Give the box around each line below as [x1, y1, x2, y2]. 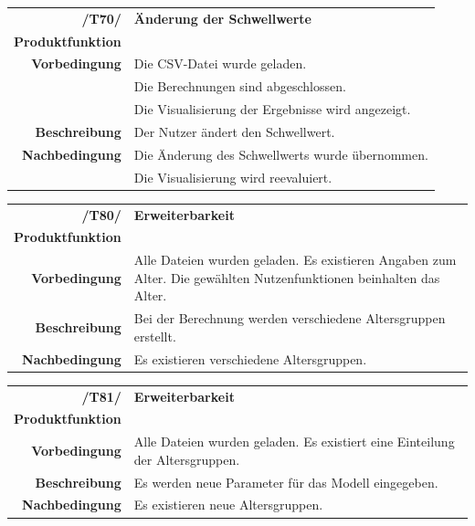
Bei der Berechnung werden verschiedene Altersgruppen [133, 309, 446, 328]
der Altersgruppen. [133, 449, 240, 468]
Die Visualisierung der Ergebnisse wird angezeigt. [133, 100, 411, 119]
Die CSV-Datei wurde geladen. [133, 54, 307, 73]
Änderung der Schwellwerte [133, 8, 311, 27]
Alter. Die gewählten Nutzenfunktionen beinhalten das [133, 268, 440, 287]
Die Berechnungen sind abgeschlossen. [133, 77, 346, 96]
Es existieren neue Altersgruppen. [133, 495, 323, 514]
